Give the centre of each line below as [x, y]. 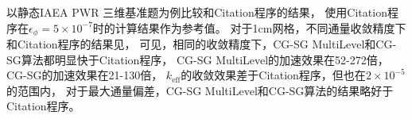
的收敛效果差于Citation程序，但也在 [273, 75]
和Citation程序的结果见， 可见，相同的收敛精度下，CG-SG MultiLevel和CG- [202, 44]
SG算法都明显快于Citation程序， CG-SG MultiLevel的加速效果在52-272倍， [198, 59]
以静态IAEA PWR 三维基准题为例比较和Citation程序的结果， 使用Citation [197, 12]
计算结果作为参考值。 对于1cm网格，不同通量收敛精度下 [260, 27]
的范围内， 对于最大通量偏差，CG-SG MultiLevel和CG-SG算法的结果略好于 [200, 90]
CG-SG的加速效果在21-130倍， [85, 75]
